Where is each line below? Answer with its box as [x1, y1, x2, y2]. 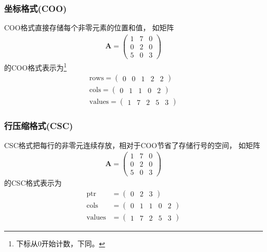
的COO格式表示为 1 [4, 61, 67, 73]
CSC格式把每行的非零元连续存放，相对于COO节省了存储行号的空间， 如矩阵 [4, 139, 260, 150]
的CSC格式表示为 [4, 177, 62, 188]
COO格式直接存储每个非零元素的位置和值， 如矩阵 [4, 22, 174, 33]
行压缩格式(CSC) [4, 119, 73, 132]
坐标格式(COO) [4, 2, 67, 14]
